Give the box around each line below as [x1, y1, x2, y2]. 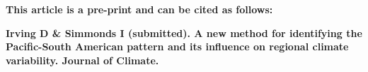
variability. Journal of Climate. [6, 52, 159, 67]
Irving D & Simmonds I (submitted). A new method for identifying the [6, 25, 362, 40]
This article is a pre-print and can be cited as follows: [6, 2, 273, 16]
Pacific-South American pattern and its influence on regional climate [6, 39, 349, 54]
